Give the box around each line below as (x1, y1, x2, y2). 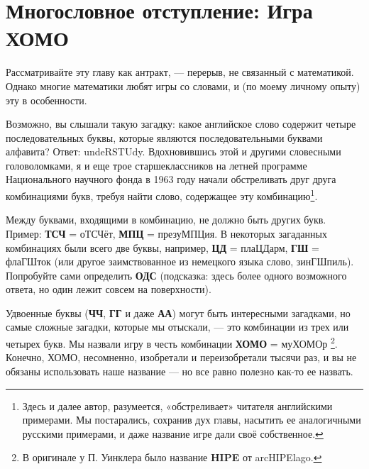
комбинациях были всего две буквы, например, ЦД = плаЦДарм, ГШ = (6, 240, 319, 255)
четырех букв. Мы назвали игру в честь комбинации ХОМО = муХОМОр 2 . (6, 334, 338, 351)
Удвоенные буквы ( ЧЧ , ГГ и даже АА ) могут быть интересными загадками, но (6, 305, 351, 320)
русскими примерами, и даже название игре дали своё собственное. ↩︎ (22, 426, 324, 441)
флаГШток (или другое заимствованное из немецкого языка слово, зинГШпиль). (6, 254, 354, 269)
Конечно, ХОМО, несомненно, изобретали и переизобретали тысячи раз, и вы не (6, 350, 357, 365)
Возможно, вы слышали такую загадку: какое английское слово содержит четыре (6, 116, 356, 131)
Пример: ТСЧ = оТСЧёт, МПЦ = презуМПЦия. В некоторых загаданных (6, 226, 327, 241)
